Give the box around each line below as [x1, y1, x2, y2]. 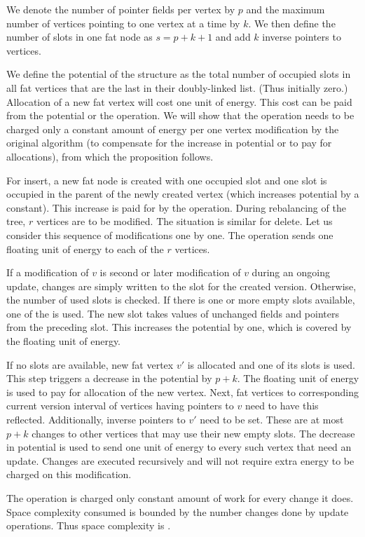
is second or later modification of [99, 265, 241, 280]
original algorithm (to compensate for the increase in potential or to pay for [6, 135, 332, 150]
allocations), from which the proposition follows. [6, 149, 214, 163]
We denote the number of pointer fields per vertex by [6, 2, 235, 16]
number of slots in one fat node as [6, 29, 153, 44]
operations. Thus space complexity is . [6, 518, 171, 533]
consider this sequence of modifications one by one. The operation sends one [6, 227, 333, 242]
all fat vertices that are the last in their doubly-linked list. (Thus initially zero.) [6, 80, 348, 95]
